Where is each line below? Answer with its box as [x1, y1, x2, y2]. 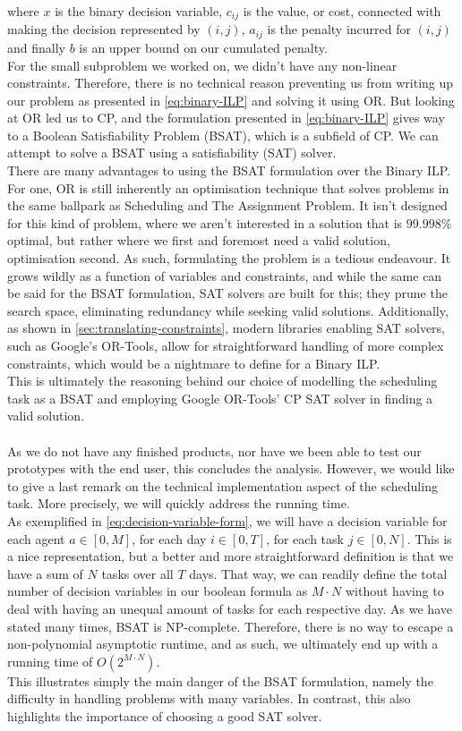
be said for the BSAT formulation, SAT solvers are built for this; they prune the [7, 284, 448, 302]
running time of [7, 651, 93, 670]
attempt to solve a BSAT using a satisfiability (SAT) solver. [7, 143, 337, 162]
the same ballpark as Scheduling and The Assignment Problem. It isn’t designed [7, 196, 448, 215]
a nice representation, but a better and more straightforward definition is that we [7, 547, 454, 565]
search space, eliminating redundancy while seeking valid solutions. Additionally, [7, 301, 449, 319]
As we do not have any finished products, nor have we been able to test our [7, 441, 422, 460]
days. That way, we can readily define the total [189, 564, 448, 582]
